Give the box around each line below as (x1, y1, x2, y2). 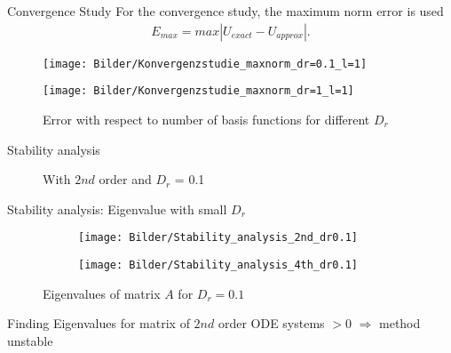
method (379, 314, 421, 333)
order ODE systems (218, 314, 325, 333)
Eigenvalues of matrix (43, 284, 161, 302)
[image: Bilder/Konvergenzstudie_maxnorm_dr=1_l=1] (43, 84, 354, 98)
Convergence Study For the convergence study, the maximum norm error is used (7, 2, 444, 20)
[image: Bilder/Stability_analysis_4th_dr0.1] (78, 258, 358, 271)
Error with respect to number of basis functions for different (43, 109, 370, 128)
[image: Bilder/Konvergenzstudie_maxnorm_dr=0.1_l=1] (43, 57, 368, 70)
